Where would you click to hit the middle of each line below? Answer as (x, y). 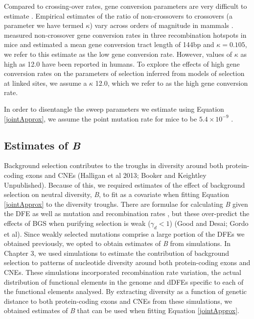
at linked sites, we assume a (46, 83)
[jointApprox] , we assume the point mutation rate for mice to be (101, 118)
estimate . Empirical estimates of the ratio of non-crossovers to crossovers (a (118, 15)
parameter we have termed (44, 25)
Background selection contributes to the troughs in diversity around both (114, 165)
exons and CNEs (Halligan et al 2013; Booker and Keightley (116, 175)
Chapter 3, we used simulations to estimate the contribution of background (117, 253)
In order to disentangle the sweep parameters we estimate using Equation (114, 109)
